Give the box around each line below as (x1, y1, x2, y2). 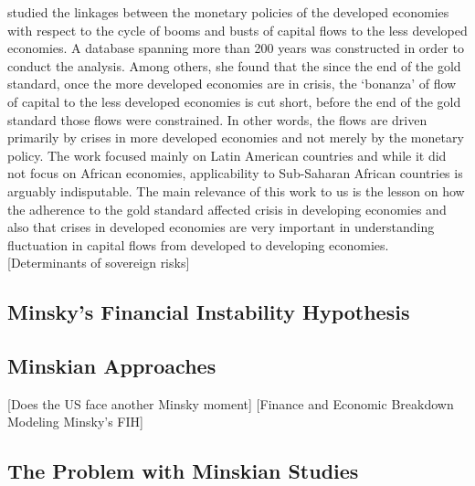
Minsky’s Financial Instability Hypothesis (7, 298, 410, 326)
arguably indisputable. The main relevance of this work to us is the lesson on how (7, 181, 465, 200)
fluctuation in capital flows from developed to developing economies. (7, 235, 389, 254)
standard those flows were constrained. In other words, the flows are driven (7, 110, 427, 129)
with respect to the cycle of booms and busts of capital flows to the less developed (7, 20, 468, 39)
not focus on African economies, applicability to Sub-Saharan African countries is (7, 164, 463, 183)
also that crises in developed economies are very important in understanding (7, 217, 435, 237)
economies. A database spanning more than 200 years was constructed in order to (7, 38, 464, 58)
